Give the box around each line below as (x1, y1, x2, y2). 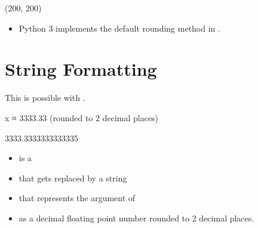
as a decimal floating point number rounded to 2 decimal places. (19, 211, 254, 224)
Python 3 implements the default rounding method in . (19, 21, 220, 34)
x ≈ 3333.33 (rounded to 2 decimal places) (5, 111, 159, 124)
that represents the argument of (19, 192, 136, 204)
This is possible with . (5, 91, 85, 104)
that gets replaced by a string (19, 171, 127, 184)
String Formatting (5, 57, 157, 81)
